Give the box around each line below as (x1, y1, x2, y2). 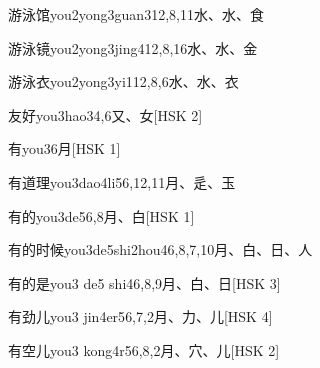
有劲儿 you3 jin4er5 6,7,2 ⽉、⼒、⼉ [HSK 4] (8, 306, 273, 327)
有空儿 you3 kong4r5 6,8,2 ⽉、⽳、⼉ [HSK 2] (8, 339, 280, 360)
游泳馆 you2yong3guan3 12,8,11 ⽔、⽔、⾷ (8, 4, 264, 24)
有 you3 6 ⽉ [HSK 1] (8, 138, 121, 159)
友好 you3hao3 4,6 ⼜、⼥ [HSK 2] (8, 104, 203, 125)
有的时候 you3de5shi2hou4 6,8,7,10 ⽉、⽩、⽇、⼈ (8, 239, 313, 260)
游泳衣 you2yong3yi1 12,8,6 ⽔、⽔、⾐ (8, 71, 239, 92)
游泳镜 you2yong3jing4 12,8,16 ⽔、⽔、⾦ (8, 37, 258, 58)
